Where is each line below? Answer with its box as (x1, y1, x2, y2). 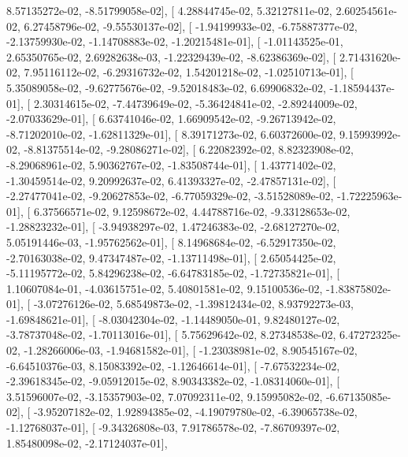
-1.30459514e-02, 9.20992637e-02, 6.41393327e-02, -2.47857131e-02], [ (6, 172, 336, 188)
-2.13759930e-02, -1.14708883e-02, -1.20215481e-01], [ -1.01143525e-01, (6, 33, 343, 50)
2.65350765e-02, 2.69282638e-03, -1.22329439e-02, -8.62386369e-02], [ (6, 48, 336, 65)
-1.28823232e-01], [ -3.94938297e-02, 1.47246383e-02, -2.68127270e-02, (6, 218, 340, 235)
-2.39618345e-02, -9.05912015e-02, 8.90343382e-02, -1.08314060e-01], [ (6, 373, 340, 389)
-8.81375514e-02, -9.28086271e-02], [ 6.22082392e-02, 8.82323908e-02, (24, 141, 354, 158)
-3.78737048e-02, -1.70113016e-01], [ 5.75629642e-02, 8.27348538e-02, (6, 326, 336, 343)
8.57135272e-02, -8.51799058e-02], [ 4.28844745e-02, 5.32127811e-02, (6, 2, 332, 18)
